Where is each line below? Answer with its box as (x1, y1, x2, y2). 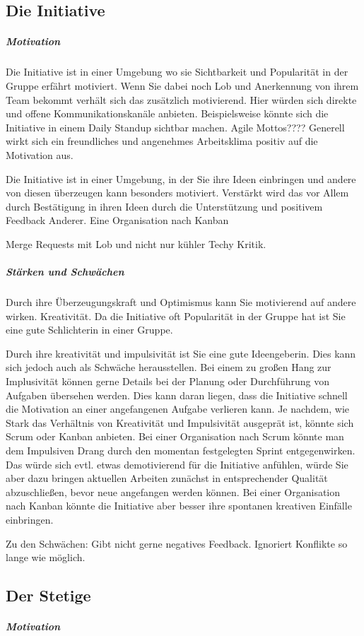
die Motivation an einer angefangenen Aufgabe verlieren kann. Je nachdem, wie (6, 401, 350, 416)
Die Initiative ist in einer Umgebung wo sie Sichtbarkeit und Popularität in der (6, 64, 348, 79)
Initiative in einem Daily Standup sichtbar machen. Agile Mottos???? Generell (6, 119, 345, 134)
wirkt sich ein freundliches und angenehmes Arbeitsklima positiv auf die (6, 134, 318, 148)
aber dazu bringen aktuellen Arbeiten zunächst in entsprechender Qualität (6, 471, 328, 485)
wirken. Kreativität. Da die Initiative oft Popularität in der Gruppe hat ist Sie (6, 308, 346, 323)
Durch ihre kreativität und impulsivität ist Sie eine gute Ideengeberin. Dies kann (6, 346, 356, 360)
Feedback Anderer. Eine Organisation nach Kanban (6, 213, 229, 228)
